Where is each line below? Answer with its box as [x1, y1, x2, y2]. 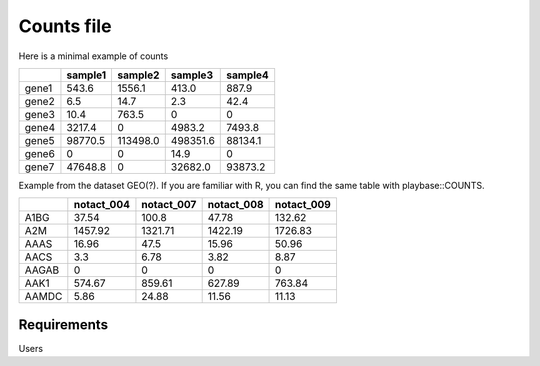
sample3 [170, 68, 214, 82]
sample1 [66, 68, 107, 82]
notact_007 [141, 198, 197, 212]
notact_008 [207, 198, 264, 212]
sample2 [117, 68, 160, 82]
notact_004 [73, 198, 130, 212]
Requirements [18, 316, 109, 333]
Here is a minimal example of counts [18, 50, 169, 62]
